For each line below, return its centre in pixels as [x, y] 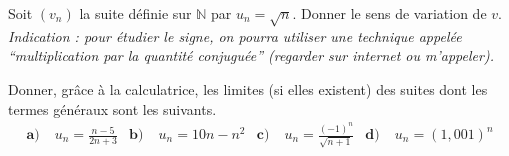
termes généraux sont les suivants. [112, 108]
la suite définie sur [135, 13]
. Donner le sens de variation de [389, 13]
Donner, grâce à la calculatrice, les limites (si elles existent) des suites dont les [248, 88]
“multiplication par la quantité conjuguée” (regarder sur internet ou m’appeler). [251, 55]
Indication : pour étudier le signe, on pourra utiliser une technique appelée [235, 35]
